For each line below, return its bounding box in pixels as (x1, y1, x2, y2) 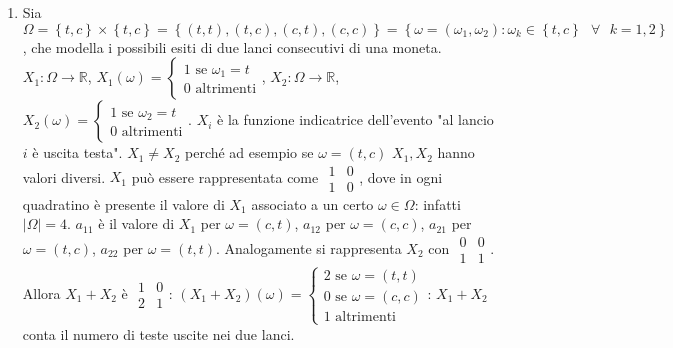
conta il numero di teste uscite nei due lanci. (22, 323, 295, 344)
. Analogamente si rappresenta (215, 237, 402, 258)
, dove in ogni (359, 166, 443, 187)
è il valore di (98, 213, 175, 234)
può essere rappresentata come (131, 166, 319, 187)
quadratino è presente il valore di (22, 193, 225, 214)
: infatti (414, 193, 461, 214)
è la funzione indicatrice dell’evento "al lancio (217, 109, 494, 130)
